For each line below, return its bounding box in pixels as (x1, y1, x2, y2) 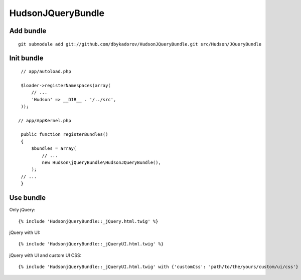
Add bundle (9, 27, 47, 35)
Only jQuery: (9, 207, 36, 213)
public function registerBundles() (21, 132, 108, 137)
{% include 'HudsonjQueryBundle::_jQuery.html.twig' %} (18, 218, 159, 224)
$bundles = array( (31, 146, 77, 151)
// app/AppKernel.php (18, 118, 71, 123)
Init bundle (9, 54, 44, 63)
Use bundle (9, 193, 46, 202)
